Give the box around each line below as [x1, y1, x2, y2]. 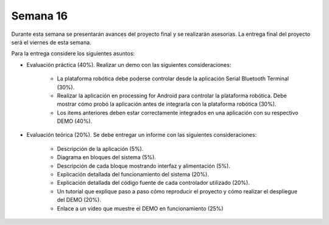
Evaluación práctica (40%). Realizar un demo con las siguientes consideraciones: [26, 61, 232, 68]
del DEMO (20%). [57, 196, 102, 204]
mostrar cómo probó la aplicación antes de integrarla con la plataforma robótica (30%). [57, 100, 277, 108]
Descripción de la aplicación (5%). [57, 145, 144, 152]
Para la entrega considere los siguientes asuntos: [11, 50, 135, 57]
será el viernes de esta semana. [11, 38, 91, 46]
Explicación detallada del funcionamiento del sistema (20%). [57, 171, 210, 178]
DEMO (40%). [57, 117, 93, 125]
